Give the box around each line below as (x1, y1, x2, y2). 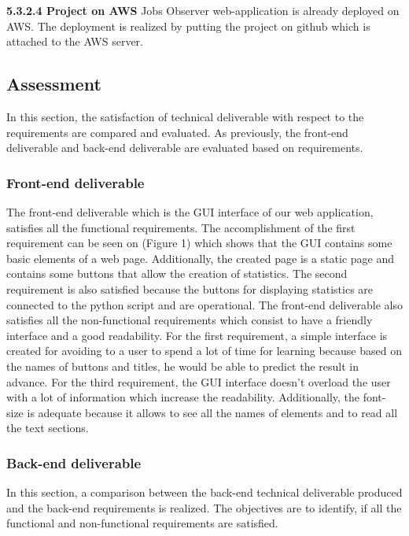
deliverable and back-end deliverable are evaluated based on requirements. (6, 139, 363, 156)
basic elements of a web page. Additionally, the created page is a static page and (6, 250, 395, 266)
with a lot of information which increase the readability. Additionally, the (6, 389, 360, 405)
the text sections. (6, 420, 89, 436)
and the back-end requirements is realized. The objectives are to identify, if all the (6, 499, 402, 516)
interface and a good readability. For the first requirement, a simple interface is (6, 327, 388, 343)
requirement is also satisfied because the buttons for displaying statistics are (6, 280, 374, 297)
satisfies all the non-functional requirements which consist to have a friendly (6, 312, 373, 328)
